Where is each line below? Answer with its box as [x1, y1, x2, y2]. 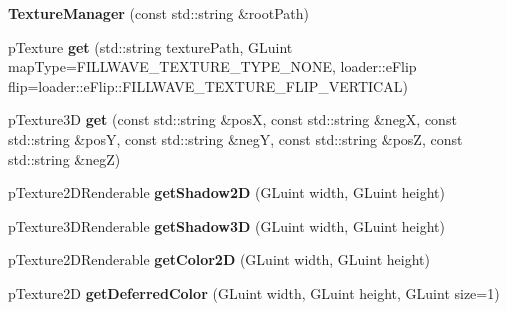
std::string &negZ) [8, 148, 121, 169]
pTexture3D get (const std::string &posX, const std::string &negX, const [8, 109, 457, 130]
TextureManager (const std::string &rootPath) [8, 3, 309, 23]
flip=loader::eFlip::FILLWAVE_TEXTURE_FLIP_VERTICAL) [8, 75, 408, 96]
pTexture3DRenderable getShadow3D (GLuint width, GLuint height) [8, 215, 445, 236]
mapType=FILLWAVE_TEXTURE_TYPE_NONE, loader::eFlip [8, 56, 417, 77]
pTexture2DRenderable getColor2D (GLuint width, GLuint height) [8, 249, 430, 270]
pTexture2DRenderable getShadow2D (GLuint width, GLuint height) [8, 182, 445, 203]
